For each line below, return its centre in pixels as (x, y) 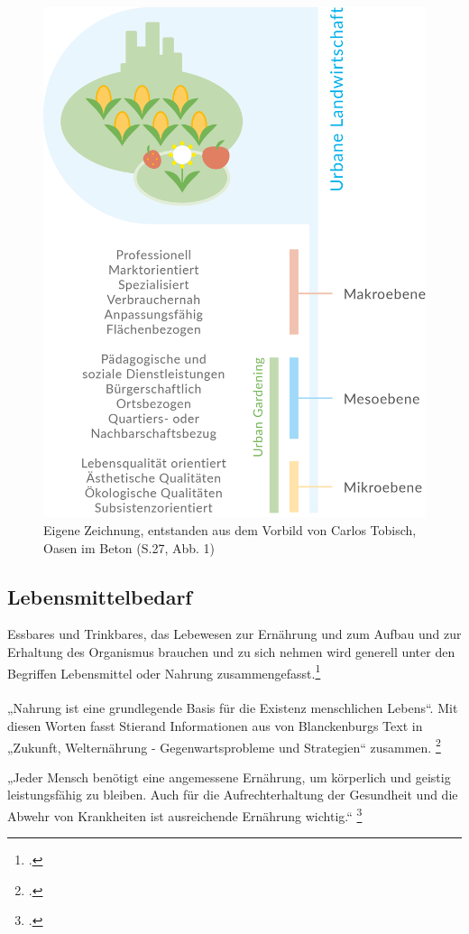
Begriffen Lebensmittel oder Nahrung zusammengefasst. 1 (164, 671)
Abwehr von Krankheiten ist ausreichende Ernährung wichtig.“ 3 (185, 814)
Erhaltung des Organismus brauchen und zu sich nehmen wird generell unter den (231, 651)
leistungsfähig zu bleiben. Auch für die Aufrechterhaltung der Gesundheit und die (233, 795)
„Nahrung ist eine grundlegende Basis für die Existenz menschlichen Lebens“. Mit (233, 708)
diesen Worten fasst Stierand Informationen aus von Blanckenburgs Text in (215, 725)
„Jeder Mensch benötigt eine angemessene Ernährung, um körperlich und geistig (229, 777)
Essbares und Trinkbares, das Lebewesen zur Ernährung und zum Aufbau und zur (234, 634)
